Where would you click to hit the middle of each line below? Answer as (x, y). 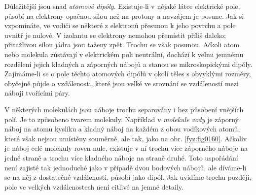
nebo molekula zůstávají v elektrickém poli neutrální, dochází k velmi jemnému (124, 54)
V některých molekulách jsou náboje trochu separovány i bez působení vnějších (124, 109)
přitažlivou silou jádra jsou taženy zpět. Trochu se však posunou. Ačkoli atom (122, 45)
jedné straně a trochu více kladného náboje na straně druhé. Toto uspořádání (121, 157)
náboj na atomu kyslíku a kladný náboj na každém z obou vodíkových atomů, (122, 129)
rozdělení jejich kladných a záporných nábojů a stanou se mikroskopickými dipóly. (128, 64)
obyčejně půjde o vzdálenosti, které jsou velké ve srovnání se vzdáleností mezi (122, 83)
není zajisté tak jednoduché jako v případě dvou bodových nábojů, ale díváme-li (126, 167)
